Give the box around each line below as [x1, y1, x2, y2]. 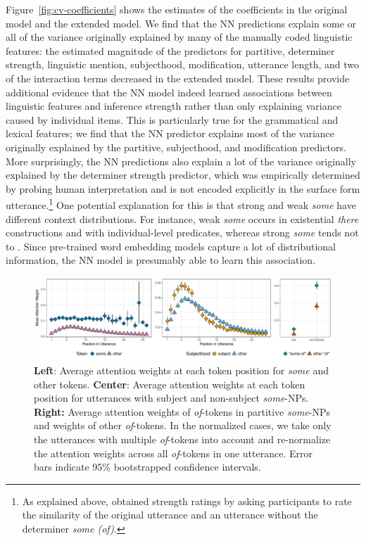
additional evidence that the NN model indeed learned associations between [6, 84, 332, 99]
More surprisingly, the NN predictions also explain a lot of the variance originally [6, 153, 356, 168]
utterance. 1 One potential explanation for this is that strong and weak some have [6, 196, 356, 212]
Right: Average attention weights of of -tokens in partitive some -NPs [34, 404, 330, 419]
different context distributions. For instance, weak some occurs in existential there [6, 211, 359, 226]
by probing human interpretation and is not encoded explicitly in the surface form [6, 181, 360, 196]
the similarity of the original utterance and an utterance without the [22, 507, 318, 522]
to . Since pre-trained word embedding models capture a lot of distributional [6, 238, 336, 253]
